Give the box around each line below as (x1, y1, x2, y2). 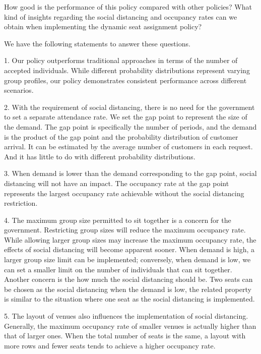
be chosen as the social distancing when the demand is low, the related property (4, 283, 251, 294)
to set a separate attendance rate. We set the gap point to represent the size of (4, 111, 247, 122)
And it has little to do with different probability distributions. (4, 151, 195, 161)
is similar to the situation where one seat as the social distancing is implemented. (4, 293, 255, 304)
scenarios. (4, 85, 34, 95)
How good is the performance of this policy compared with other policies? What (4, 2, 252, 12)
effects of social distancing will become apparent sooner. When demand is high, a (4, 244, 255, 255)
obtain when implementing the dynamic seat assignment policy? (4, 21, 202, 32)
